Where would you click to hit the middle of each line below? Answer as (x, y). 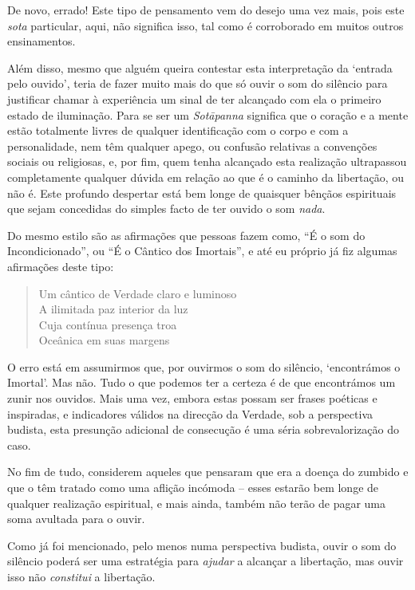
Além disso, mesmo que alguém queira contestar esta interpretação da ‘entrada (200, 67)
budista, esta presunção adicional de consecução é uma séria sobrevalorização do (203, 429)
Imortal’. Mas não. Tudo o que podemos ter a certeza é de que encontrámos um (202, 382)
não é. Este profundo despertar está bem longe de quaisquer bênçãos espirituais (202, 193)
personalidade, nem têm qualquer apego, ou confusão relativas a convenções (192, 146)
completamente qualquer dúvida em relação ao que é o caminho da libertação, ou (206, 177)
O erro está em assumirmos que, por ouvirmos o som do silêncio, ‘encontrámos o (204, 366)
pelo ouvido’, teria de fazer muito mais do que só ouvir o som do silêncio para (198, 83)
